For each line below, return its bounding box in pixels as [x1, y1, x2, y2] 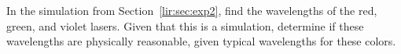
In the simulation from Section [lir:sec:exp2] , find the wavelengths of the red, [6, 2, 377, 18]
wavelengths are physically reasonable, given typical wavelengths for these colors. [6, 33, 396, 49]
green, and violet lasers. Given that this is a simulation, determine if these [6, 17, 364, 34]
